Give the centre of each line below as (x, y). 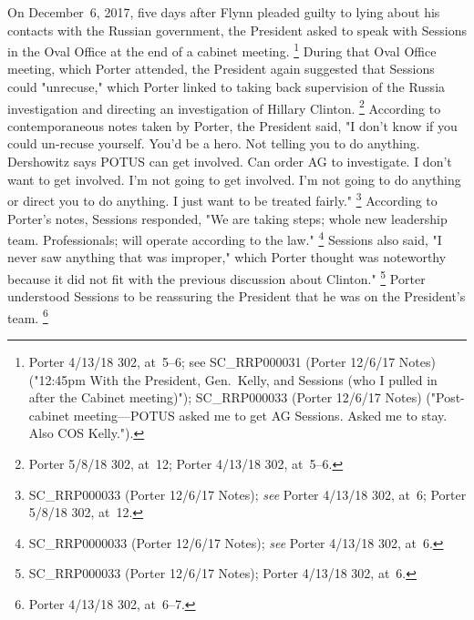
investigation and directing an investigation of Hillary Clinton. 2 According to (224, 107)
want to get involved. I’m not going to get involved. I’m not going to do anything (234, 179)
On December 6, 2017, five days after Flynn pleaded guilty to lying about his (224, 12)
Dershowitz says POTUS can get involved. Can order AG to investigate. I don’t (230, 162)
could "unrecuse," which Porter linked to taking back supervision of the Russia (227, 87)
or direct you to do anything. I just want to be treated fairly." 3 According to (222, 199)
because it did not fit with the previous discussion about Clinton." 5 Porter (216, 277)
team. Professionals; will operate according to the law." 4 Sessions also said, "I (225, 238)
